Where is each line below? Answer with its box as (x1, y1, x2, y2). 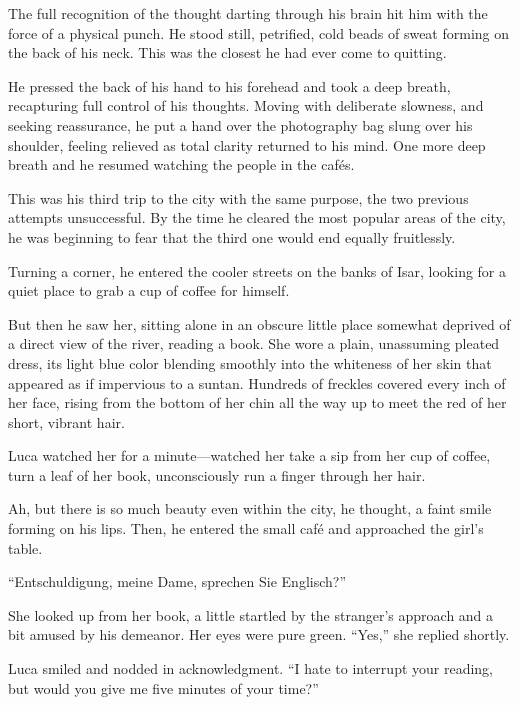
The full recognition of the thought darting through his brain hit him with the (8, 3, 488, 23)
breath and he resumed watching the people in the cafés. (8, 154, 355, 175)
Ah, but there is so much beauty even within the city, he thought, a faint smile (8, 498, 492, 519)
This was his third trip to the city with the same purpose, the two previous (8, 187, 469, 208)
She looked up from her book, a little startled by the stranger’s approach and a (8, 604, 494, 625)
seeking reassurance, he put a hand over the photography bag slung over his (8, 114, 473, 135)
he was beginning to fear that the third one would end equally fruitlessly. (8, 226, 456, 247)
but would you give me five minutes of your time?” (8, 677, 319, 698)
